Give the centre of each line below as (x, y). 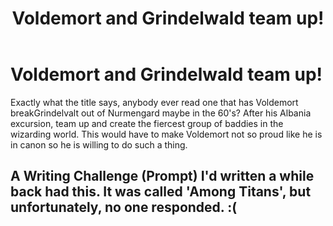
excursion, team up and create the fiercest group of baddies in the (147, 123)
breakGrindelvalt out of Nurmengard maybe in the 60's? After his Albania (161, 113)
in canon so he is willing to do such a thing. (99, 144)
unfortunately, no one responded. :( (124, 207)
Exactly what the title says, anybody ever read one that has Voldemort (154, 102)
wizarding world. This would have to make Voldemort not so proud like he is (166, 134)
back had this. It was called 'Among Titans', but (161, 192)
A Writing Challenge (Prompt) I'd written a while (162, 176)
